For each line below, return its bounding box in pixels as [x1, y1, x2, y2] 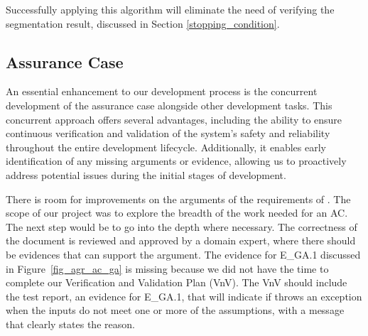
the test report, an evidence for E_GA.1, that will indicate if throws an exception [6, 288, 362, 303]
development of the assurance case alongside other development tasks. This [6, 97, 332, 112]
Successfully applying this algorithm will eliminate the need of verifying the [6, 2, 335, 16]
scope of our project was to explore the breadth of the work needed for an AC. [6, 205, 348, 220]
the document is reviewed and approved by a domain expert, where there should [6, 233, 356, 248]
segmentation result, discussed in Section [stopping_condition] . [6, 16, 280, 31]
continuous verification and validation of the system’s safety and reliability [6, 126, 330, 141]
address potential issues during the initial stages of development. [6, 167, 286, 182]
